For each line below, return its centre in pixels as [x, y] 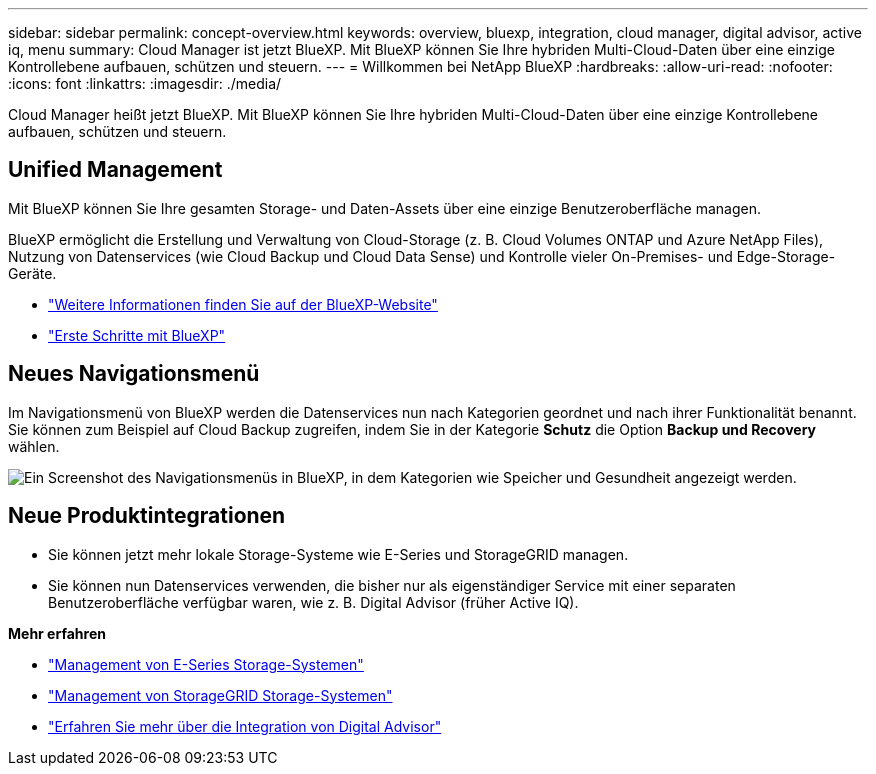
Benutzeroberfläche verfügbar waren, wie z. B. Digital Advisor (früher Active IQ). [313, 602]
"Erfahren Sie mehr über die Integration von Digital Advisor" [245, 726]
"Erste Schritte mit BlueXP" [137, 335]
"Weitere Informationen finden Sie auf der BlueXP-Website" [243, 304]
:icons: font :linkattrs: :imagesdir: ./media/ [145, 83]
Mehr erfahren [57, 633]
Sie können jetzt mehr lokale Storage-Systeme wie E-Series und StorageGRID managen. [338, 554]
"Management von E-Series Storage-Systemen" [206, 664]
